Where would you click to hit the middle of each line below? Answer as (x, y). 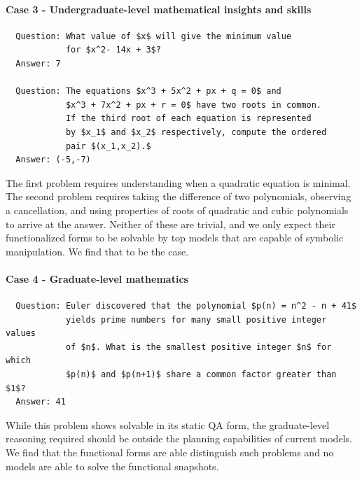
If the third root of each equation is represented (188, 119)
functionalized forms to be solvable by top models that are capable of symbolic (175, 238)
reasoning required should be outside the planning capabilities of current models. (179, 438)
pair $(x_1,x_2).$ (108, 146)
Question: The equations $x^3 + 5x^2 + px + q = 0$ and (148, 91)
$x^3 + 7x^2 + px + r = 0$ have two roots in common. (194, 105)
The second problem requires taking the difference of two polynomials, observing (179, 196)
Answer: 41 (41, 402)
